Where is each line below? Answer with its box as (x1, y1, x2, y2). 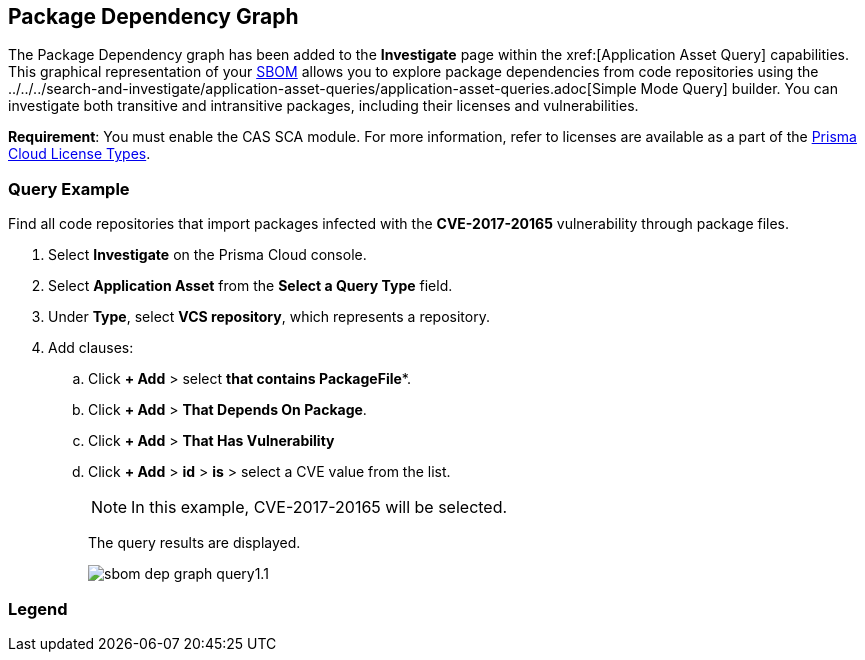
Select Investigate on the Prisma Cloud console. (48, 246, 367, 264)
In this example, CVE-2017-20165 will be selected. (131, 497, 508, 518)
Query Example (8, 178, 130, 199)
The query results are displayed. (88, 534, 301, 552)
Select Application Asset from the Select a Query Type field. (48, 277, 453, 295)
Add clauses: (48, 339, 134, 357)
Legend (8, 598, 68, 619)
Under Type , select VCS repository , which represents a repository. (48, 308, 490, 326)
